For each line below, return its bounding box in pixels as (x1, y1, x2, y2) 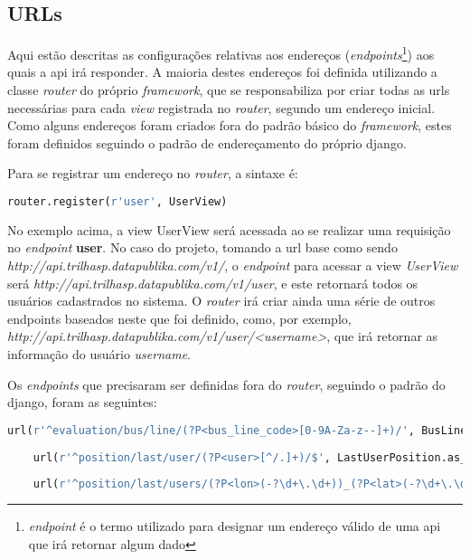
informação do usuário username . (7, 345, 191, 364)
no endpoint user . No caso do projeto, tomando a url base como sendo (7, 238, 398, 257)
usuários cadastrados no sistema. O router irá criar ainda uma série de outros (7, 291, 436, 310)
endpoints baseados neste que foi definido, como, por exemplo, (7, 308, 352, 327)
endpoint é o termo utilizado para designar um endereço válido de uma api (28, 516, 441, 535)
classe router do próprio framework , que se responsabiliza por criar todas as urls (7, 81, 450, 99)
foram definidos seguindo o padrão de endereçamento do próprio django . (7, 133, 407, 152)
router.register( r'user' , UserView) (7, 195, 228, 209)
